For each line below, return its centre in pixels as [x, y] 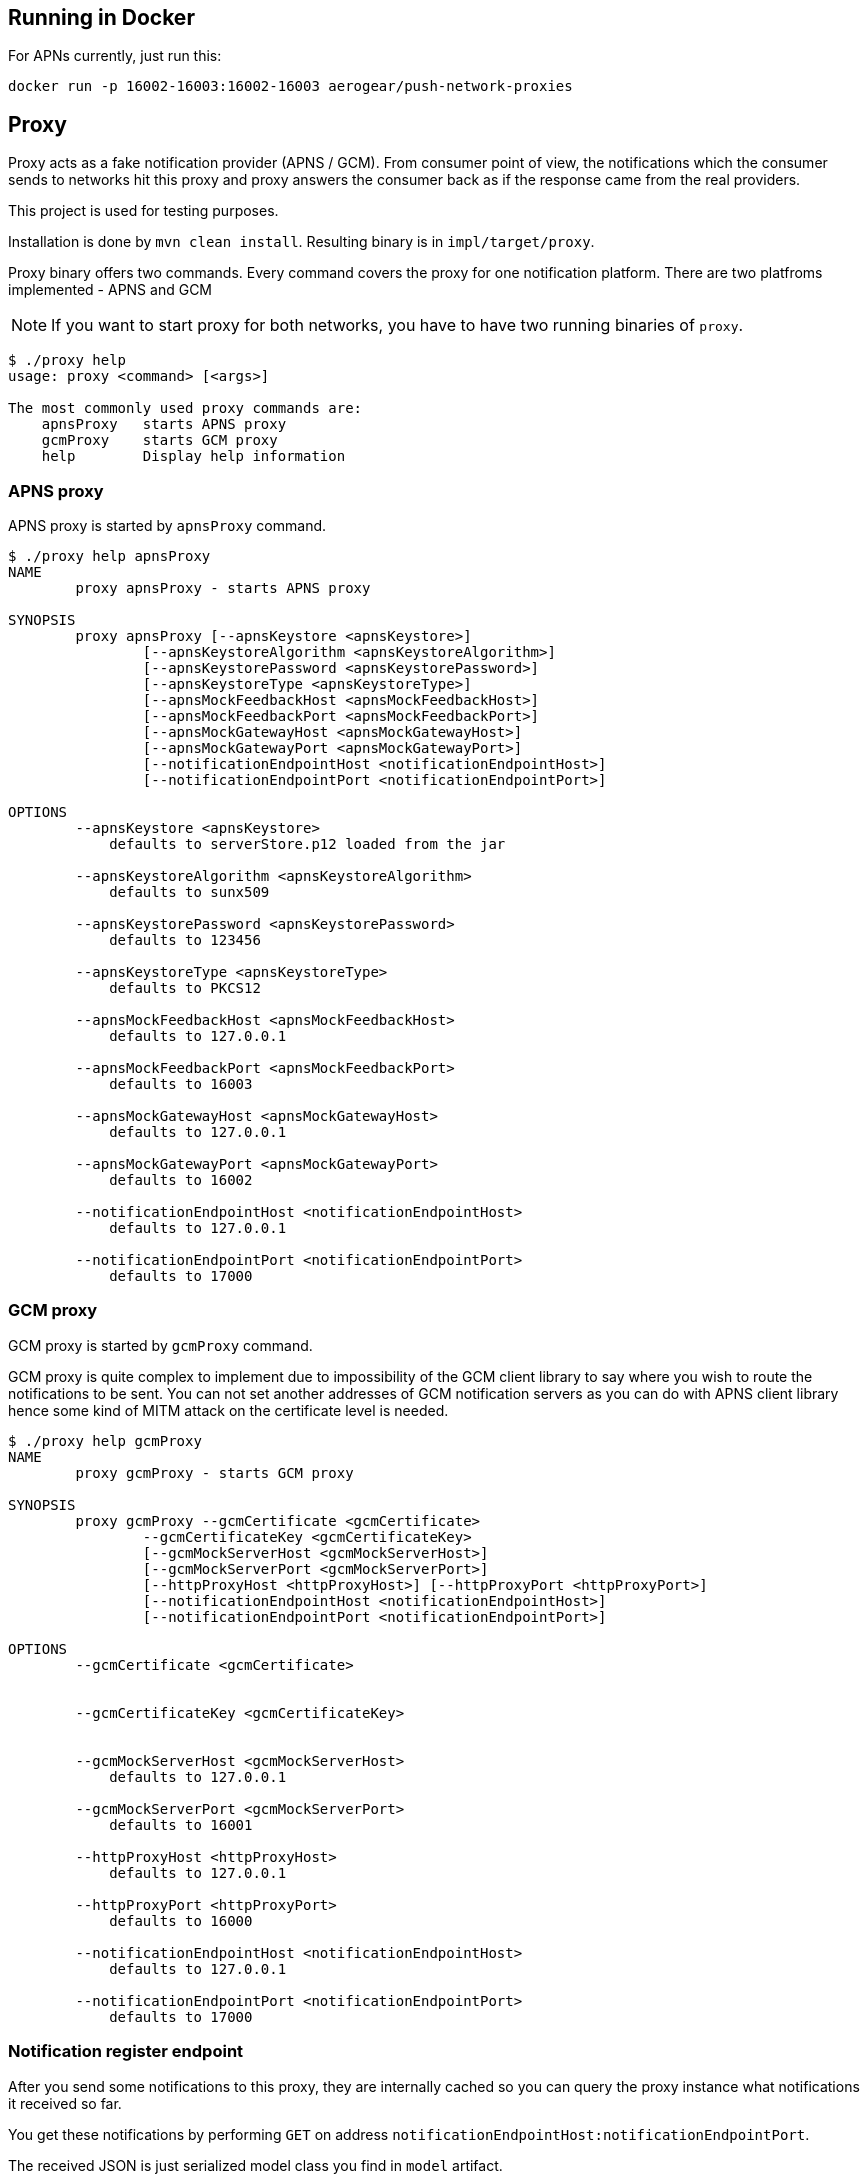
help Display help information [193, 456]
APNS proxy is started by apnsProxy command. [167, 526]
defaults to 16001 [181, 1824]
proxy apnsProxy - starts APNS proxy [223, 588]
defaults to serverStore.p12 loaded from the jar [307, 844]
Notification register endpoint [126, 2051]
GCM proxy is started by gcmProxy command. [160, 1345]
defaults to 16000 [181, 1920]
